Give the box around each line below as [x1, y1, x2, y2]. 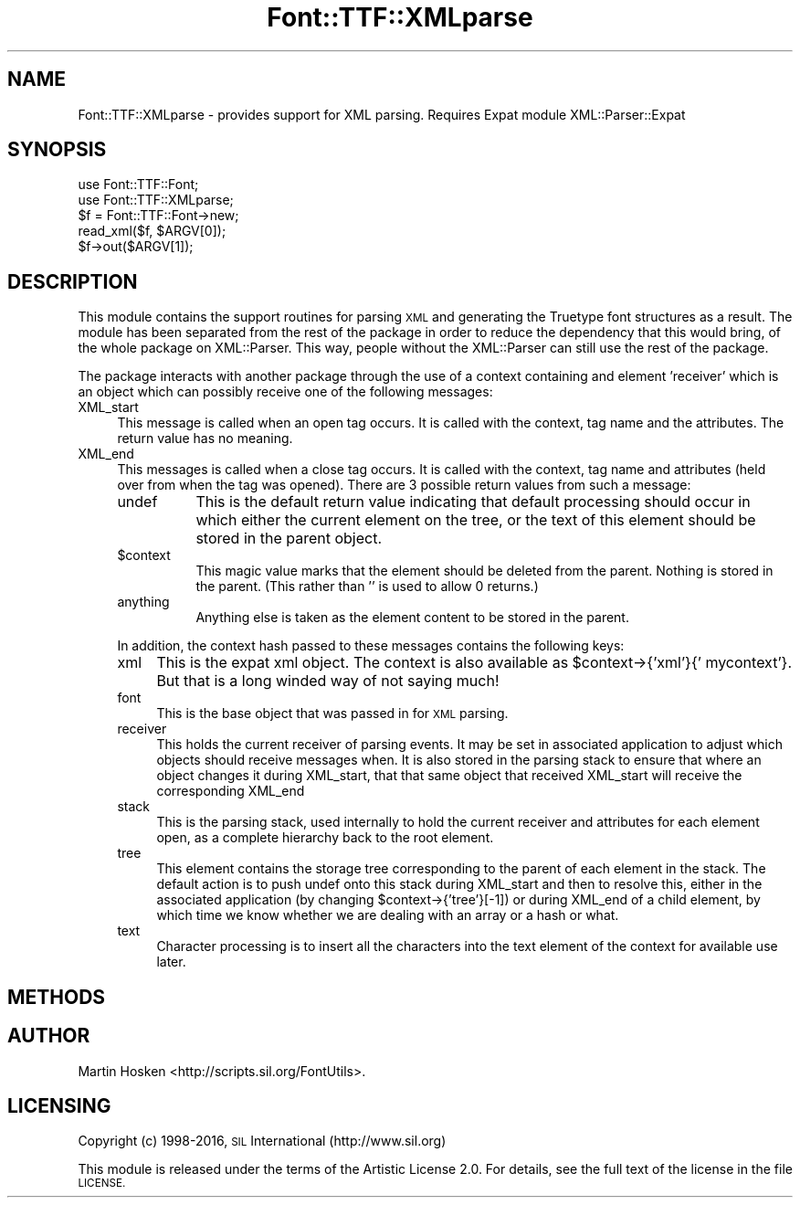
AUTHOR [7, 1024, 90, 1048]
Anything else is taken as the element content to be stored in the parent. [195, 609, 629, 626]
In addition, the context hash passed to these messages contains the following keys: [117, 638, 625, 654]
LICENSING [7, 1094, 111, 1117]
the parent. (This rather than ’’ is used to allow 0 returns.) [195, 578, 539, 595]
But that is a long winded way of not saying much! [156, 671, 500, 691]
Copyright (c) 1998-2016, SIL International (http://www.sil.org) [78, 1133, 447, 1149]
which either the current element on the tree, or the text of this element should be [195, 511, 756, 530]
